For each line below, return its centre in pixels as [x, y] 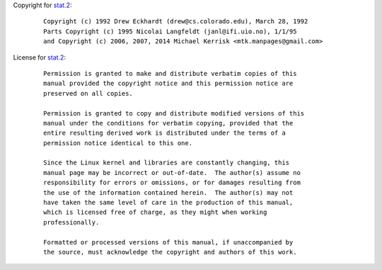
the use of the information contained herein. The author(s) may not [168, 192]
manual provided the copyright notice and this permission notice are [168, 84]
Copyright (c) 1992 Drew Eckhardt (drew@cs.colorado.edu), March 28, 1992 [176, 22]
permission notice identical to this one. [118, 143]
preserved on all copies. [88, 93]
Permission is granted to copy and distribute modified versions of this [174, 113]
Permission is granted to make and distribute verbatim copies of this [170, 73]
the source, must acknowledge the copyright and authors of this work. [170, 252]
